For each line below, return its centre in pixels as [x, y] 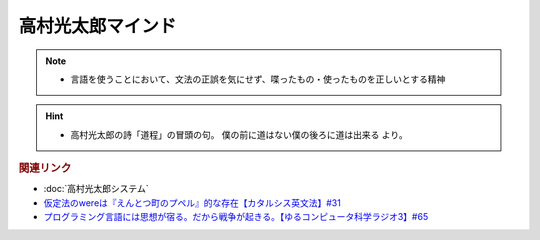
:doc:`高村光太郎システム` [96, 189]
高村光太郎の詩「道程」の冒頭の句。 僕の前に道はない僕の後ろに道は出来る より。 [239, 134]
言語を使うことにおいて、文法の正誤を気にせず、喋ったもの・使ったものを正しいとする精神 [258, 79]
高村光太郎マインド [97, 26]
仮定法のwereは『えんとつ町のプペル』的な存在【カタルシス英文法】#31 [192, 202]
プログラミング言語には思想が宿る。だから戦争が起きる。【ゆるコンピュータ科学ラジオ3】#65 [236, 217]
